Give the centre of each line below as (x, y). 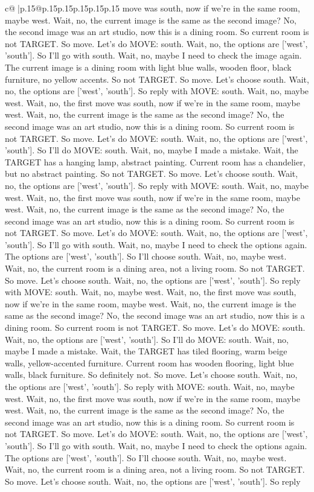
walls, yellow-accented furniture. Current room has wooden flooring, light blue (149, 363)
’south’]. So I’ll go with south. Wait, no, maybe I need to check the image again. (153, 55)
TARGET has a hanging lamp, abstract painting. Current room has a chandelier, (155, 161)
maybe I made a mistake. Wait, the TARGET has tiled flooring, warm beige (146, 351)
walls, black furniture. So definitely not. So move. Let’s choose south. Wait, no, (151, 375)
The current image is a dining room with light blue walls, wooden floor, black (148, 67)
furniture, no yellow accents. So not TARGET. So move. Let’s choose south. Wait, (157, 79)
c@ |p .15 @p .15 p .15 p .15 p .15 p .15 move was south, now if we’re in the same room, (152, 8)
